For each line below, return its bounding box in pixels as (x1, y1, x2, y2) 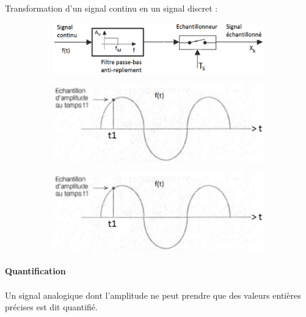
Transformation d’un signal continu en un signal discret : (5, 1, 218, 14)
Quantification (5, 265, 66, 277)
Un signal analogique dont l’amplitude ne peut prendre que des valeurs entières (5, 288, 301, 301)
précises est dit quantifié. (5, 301, 98, 313)
